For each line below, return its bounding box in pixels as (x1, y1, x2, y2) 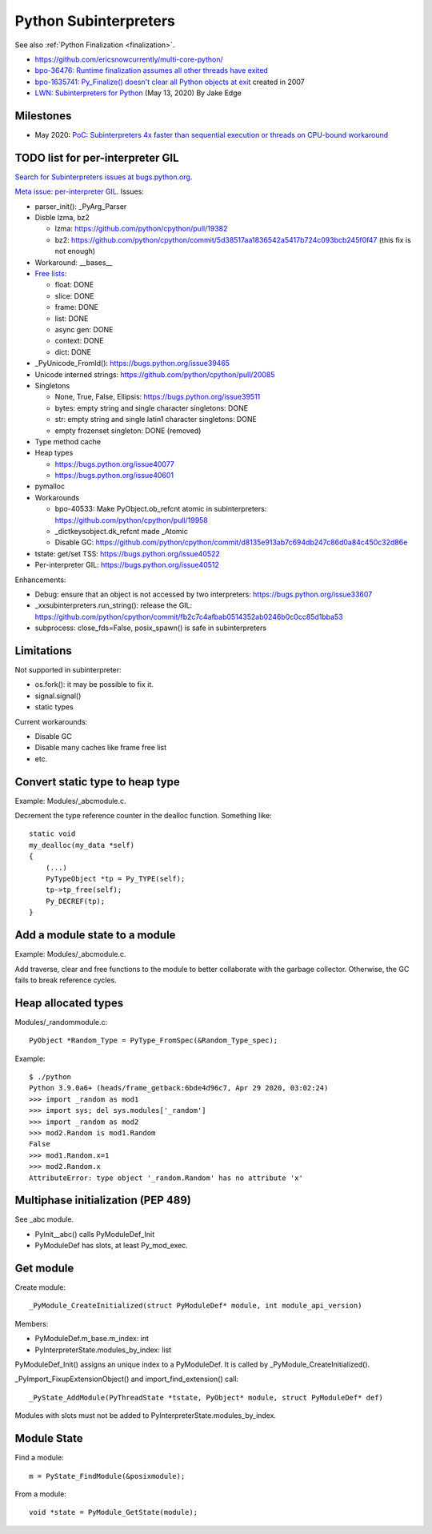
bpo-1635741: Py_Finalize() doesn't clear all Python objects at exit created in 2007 (34, 77, 305, 86)
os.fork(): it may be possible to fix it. (34, 680, 154, 689)
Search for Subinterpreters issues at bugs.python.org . (14, 172, 193, 182)
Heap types (34, 448, 74, 458)
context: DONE (54, 336, 104, 346)
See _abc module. (14, 1215, 74, 1224)
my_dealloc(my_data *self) (29, 841, 135, 849)
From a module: (14, 1489, 67, 1499)
